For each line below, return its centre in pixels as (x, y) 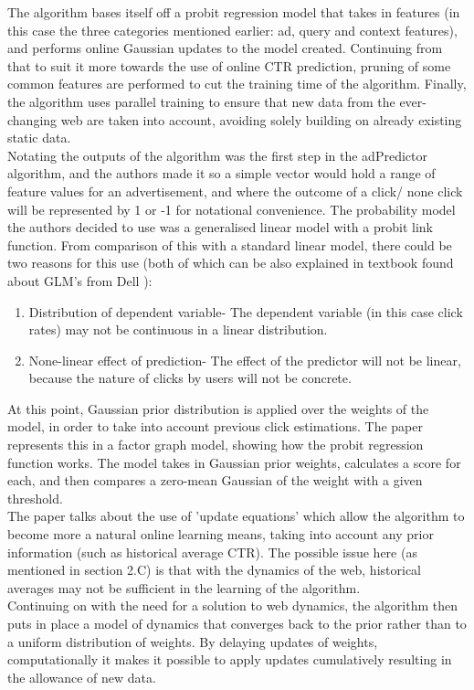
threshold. (35, 498)
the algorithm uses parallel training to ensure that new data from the (201, 101)
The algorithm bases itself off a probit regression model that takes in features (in (234, 12)
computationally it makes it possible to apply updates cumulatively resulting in (230, 659)
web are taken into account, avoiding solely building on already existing (261, 119)
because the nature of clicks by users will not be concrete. (190, 378)
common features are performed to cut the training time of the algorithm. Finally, (237, 84)
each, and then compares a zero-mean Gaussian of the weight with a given (215, 480)
